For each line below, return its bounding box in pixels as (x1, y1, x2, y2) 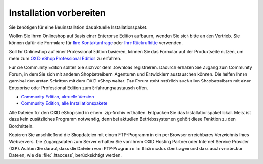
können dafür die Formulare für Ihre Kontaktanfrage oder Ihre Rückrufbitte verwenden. (9, 40, 183, 46)
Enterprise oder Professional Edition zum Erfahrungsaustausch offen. (9, 85, 148, 91)
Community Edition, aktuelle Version (21, 94, 94, 99)
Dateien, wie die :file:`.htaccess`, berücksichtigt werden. (9, 152, 122, 158)
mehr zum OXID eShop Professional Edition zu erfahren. (9, 56, 122, 62)
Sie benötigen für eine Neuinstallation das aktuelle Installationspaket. (9, 24, 148, 30)
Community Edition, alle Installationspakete (21, 100, 108, 106)
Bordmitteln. (9, 123, 34, 129)
